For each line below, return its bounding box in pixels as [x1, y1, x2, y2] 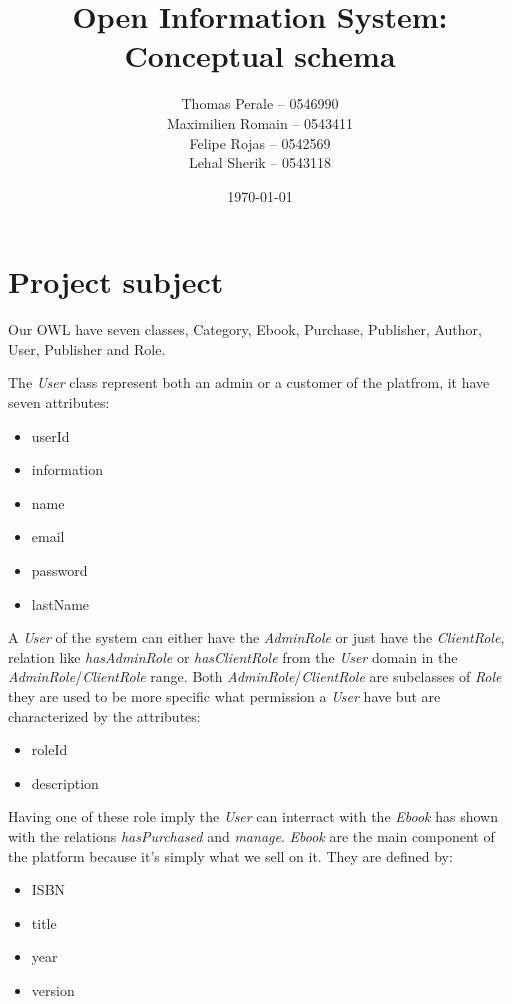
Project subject [8, 261, 224, 302]
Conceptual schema [124, 35, 396, 76]
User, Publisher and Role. [8, 338, 166, 359]
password [31, 559, 88, 580]
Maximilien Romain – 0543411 [166, 112, 354, 133]
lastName [31, 593, 90, 614]
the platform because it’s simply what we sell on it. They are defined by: [8, 845, 453, 866]
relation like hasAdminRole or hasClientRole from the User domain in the [8, 646, 458, 667]
